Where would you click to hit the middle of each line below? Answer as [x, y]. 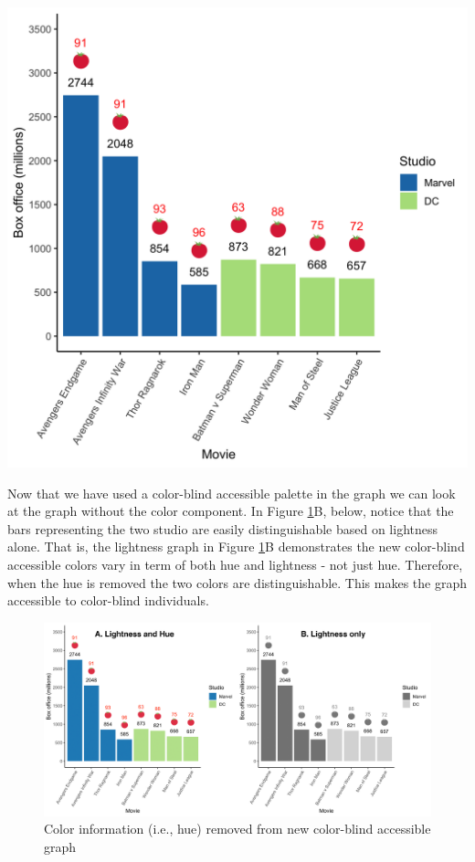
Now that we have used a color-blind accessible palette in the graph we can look [232, 493]
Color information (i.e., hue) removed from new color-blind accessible [237, 829]
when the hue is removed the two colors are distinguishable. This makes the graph [237, 582]
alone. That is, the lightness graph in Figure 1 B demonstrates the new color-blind [236, 547]
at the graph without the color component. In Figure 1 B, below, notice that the [231, 511]
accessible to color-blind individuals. [108, 600]
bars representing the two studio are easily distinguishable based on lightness [223, 528]
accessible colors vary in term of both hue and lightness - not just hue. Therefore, [235, 564]
